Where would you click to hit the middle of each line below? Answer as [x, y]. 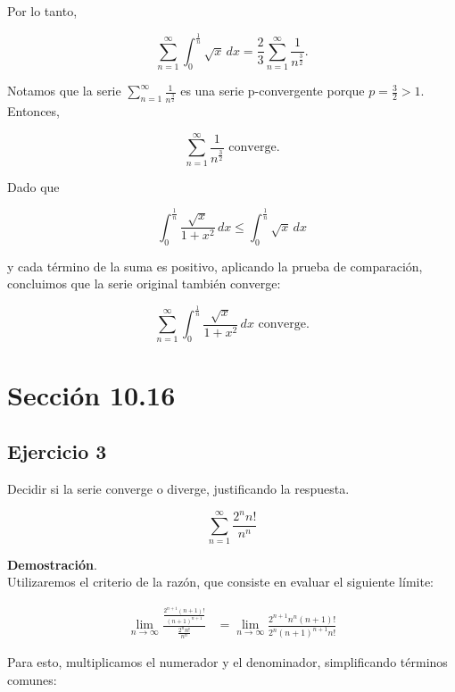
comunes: [32, 679]
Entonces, [33, 111]
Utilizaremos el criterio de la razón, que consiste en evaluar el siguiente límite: [221, 582]
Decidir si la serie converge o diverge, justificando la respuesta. [178, 488]
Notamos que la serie [64, 91]
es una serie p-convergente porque [273, 91]
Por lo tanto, [42, 11]
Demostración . [52, 564]
